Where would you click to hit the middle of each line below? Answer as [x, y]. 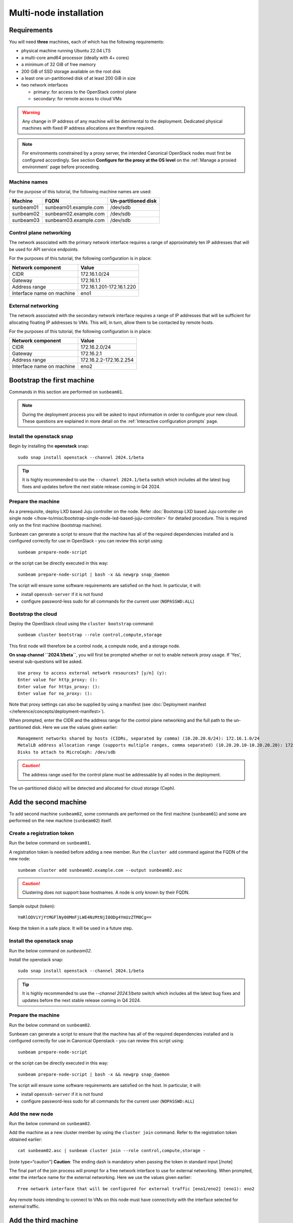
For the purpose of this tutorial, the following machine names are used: [80, 192]
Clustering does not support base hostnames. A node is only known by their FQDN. [106, 892]
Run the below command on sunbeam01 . [50, 843]
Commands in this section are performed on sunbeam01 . [66, 392]
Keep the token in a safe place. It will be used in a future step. [71, 928]
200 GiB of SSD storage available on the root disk [71, 71]
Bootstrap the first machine [52, 380]
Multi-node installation [56, 13]
